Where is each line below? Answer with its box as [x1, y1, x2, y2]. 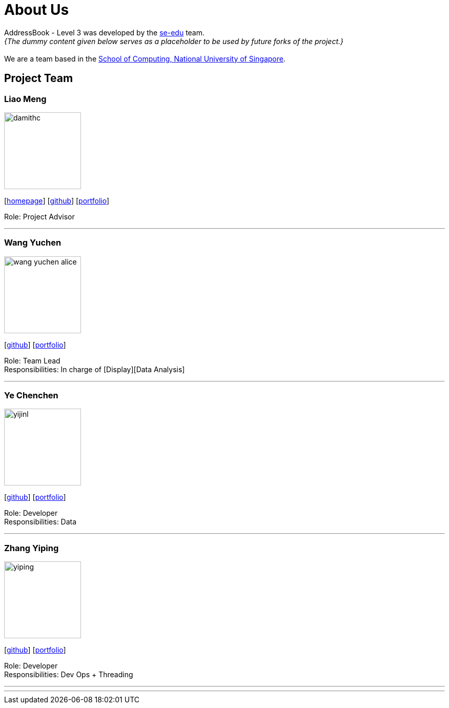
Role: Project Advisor [4, 212, 75, 221]
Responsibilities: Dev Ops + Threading [4, 670, 133, 679]
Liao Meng [4, 93, 47, 104]
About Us [4, 1, 69, 18]
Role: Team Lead [4, 356, 60, 365]
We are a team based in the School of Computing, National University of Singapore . [4, 54, 286, 63]
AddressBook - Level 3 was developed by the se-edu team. [4, 28, 205, 37]
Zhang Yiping [4, 542, 59, 553]
